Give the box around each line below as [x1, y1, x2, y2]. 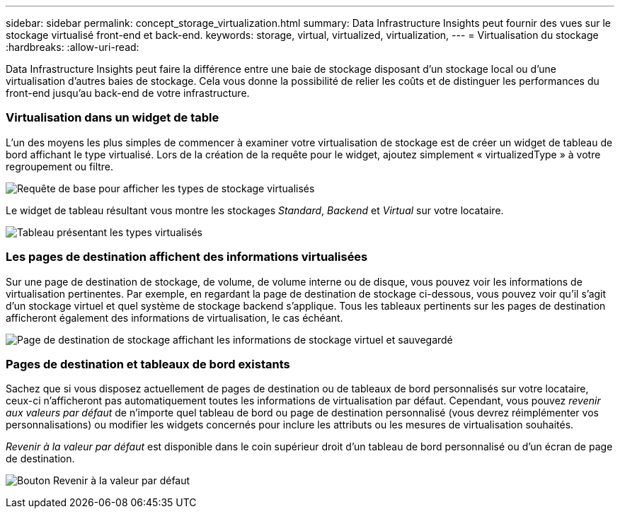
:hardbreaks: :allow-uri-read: [6, 41, 139, 53]
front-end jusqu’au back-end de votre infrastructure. [6, 87, 250, 99]
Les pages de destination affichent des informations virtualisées [6, 250, 368, 264]
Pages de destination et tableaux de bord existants [6, 356, 290, 371]
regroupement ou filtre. [6, 160, 114, 173]
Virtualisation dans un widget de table [6, 110, 219, 125]
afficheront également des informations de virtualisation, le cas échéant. [6, 311, 343, 324]
